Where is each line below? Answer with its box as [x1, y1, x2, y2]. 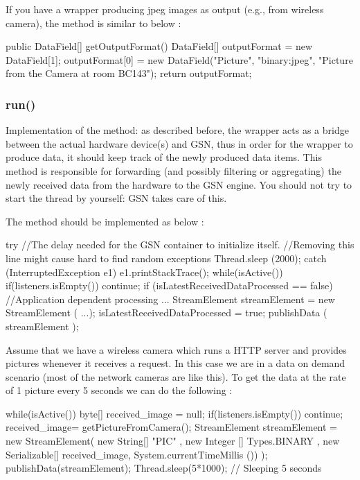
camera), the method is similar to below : [6, 15, 181, 30]
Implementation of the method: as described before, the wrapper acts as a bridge [6, 123, 349, 137]
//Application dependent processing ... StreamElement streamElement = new [6, 291, 335, 306]
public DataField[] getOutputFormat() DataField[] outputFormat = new [6, 39, 313, 53]
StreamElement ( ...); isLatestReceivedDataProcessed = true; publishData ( [6, 305, 327, 320]
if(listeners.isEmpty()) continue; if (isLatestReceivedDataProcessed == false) [6, 278, 333, 293]
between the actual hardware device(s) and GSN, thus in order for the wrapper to [6, 136, 353, 151]
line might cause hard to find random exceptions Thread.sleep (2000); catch [6, 250, 327, 265]
